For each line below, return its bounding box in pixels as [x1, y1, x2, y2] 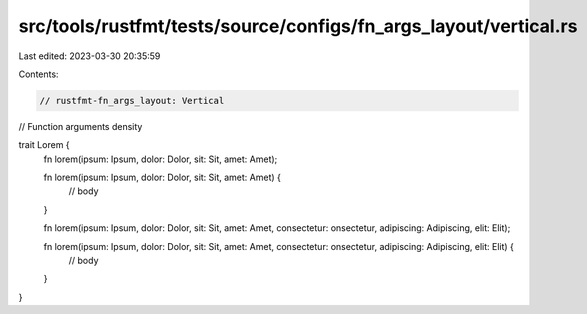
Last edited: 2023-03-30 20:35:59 [18, 50, 161, 62]
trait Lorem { [18, 139, 70, 151]
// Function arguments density [18, 120, 143, 132]
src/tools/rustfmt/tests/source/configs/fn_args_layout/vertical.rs [18, 15, 578, 37]
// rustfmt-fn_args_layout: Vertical [39, 95, 225, 106]
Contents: [18, 68, 59, 80]
